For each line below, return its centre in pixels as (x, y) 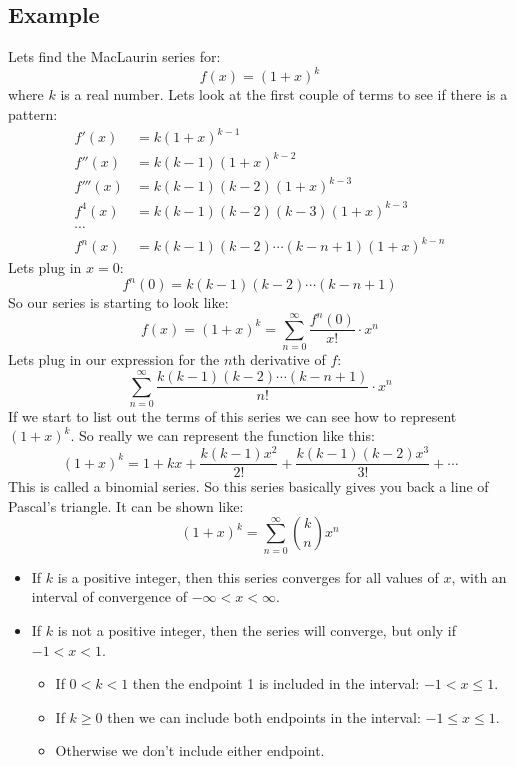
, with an (479, 576)
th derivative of (279, 359)
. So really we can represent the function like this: (222, 435)
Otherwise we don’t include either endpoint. (190, 750)
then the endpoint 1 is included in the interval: (276, 683)
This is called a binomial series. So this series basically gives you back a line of (248, 486)
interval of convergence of (109, 596)
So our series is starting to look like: (118, 302)
